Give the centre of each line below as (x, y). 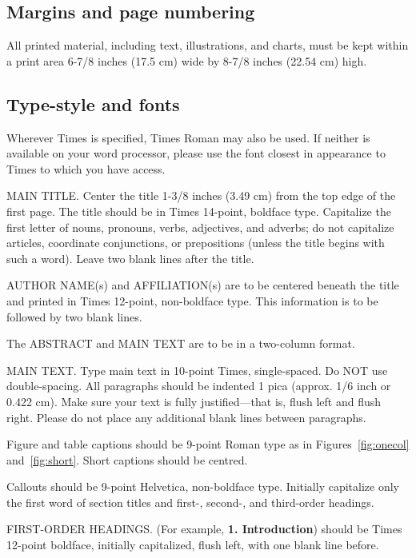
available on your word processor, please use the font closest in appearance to (196, 153)
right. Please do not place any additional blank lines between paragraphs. (186, 417)
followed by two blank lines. (74, 316)
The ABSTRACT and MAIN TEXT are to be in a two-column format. (181, 343)
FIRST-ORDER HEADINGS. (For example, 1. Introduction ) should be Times (204, 529)
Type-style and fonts (93, 104)
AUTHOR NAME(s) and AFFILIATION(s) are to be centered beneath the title (203, 285)
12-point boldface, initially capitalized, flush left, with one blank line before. (193, 545)
